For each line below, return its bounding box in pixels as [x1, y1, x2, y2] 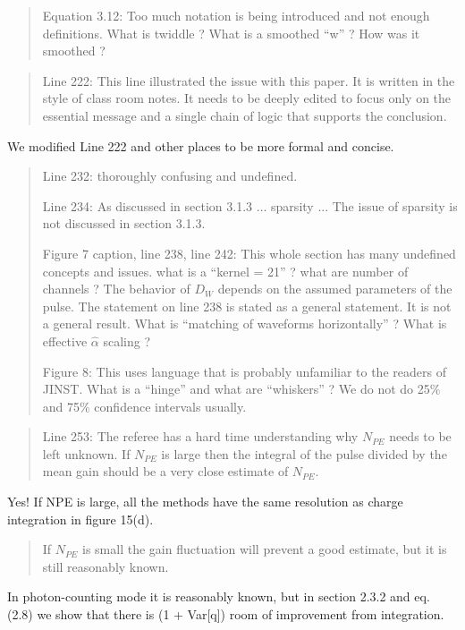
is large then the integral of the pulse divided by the [161, 444, 447, 463]
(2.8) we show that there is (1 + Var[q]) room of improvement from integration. [7, 605, 444, 624]
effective [42, 331, 88, 350]
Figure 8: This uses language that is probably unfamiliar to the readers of [42, 362, 446, 380]
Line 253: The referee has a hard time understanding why [42, 427, 359, 446]
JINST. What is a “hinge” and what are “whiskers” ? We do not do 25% [42, 379, 441, 398]
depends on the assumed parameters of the [217, 279, 452, 298]
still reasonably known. [42, 557, 169, 575]
